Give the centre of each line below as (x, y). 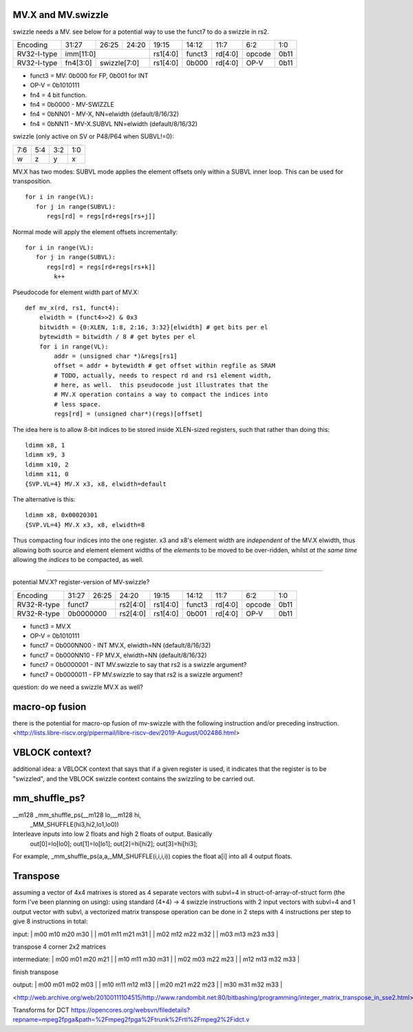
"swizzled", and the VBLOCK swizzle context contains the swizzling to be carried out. (134, 778)
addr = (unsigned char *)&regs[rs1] (116, 356)
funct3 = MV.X (51, 626)
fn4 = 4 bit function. (59, 95)
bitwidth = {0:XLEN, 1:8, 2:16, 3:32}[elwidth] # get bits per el (153, 327)
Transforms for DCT (41, 1010)
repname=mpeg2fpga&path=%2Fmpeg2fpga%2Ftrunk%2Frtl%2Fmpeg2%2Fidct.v (131, 1020)
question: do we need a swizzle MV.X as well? (78, 687)
